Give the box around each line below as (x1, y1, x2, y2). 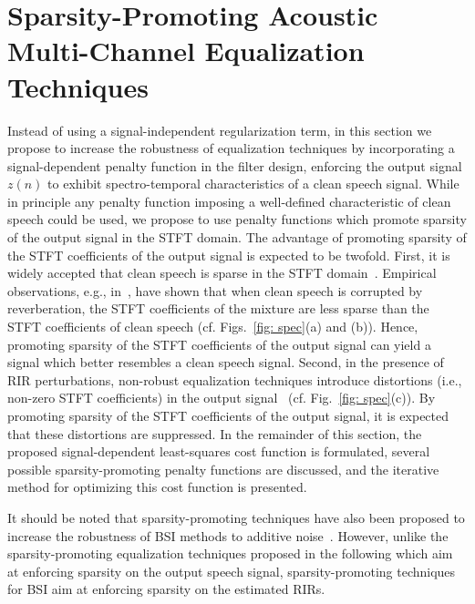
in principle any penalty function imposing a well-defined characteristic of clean (7, 191, 451, 210)
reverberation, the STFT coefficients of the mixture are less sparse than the (7, 299, 429, 318)
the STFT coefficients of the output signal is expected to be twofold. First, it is (7, 245, 450, 264)
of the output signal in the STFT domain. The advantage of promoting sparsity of (7, 228, 467, 247)
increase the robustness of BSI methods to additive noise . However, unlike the (7, 526, 449, 545)
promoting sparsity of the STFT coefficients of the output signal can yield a (7, 334, 431, 353)
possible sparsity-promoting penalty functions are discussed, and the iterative (7, 459, 439, 478)
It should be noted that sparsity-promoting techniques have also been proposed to (7, 507, 465, 527)
